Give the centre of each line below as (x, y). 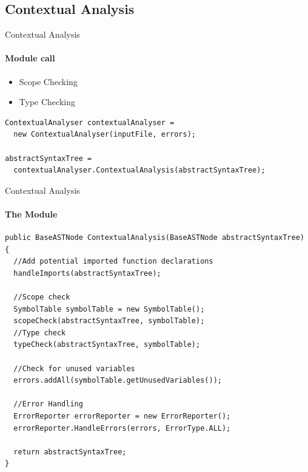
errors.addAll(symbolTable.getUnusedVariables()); (118, 381)
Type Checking (47, 102)
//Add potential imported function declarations (113, 262)
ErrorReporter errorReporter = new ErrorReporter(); (122, 416)
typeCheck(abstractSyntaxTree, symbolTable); (107, 345)
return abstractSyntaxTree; (70, 452)
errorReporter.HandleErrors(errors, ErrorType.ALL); (122, 428)
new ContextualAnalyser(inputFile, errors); (105, 135)
